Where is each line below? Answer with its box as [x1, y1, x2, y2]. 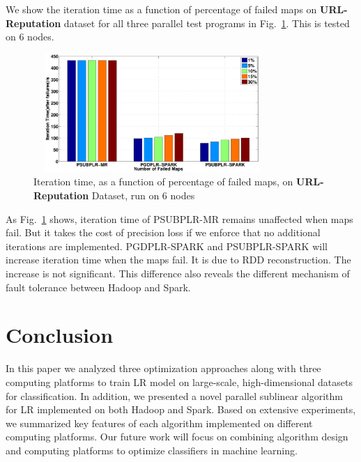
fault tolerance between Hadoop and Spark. [6, 279, 191, 294]
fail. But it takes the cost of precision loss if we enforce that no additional [6, 225, 321, 240]
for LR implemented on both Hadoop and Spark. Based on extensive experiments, [6, 402, 356, 417]
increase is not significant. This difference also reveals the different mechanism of [6, 266, 350, 281]
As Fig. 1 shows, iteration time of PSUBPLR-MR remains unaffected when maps [6, 211, 353, 226]
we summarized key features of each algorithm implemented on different [6, 415, 313, 430]
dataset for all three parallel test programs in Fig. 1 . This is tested [63, 15, 350, 30]
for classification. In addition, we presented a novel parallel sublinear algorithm [6, 388, 343, 403]
